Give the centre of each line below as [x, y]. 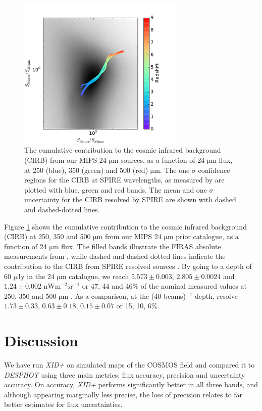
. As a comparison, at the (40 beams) [128, 295]
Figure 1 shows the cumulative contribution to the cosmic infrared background [125, 226]
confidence [214, 170]
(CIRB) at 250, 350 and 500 [47, 236]
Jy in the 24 [36, 276]
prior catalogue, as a [207, 236]
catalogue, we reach [99, 276]
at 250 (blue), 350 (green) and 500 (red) [86, 170]
